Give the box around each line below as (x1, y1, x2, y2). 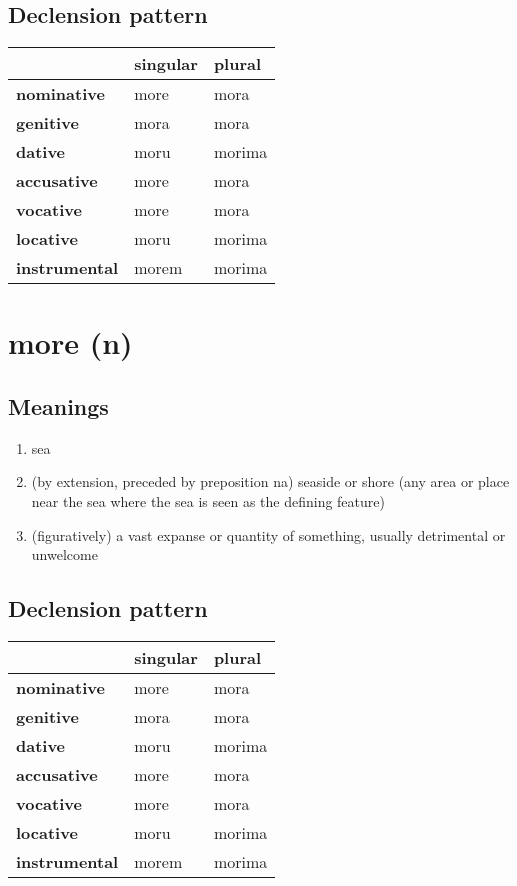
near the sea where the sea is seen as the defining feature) (31, 490, 385, 511)
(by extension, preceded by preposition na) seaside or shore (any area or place (31, 471, 510, 492)
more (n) (8, 322, 133, 363)
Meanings (8, 390, 109, 421)
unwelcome (31, 544, 98, 565)
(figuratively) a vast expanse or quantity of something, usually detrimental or (31, 524, 506, 545)
